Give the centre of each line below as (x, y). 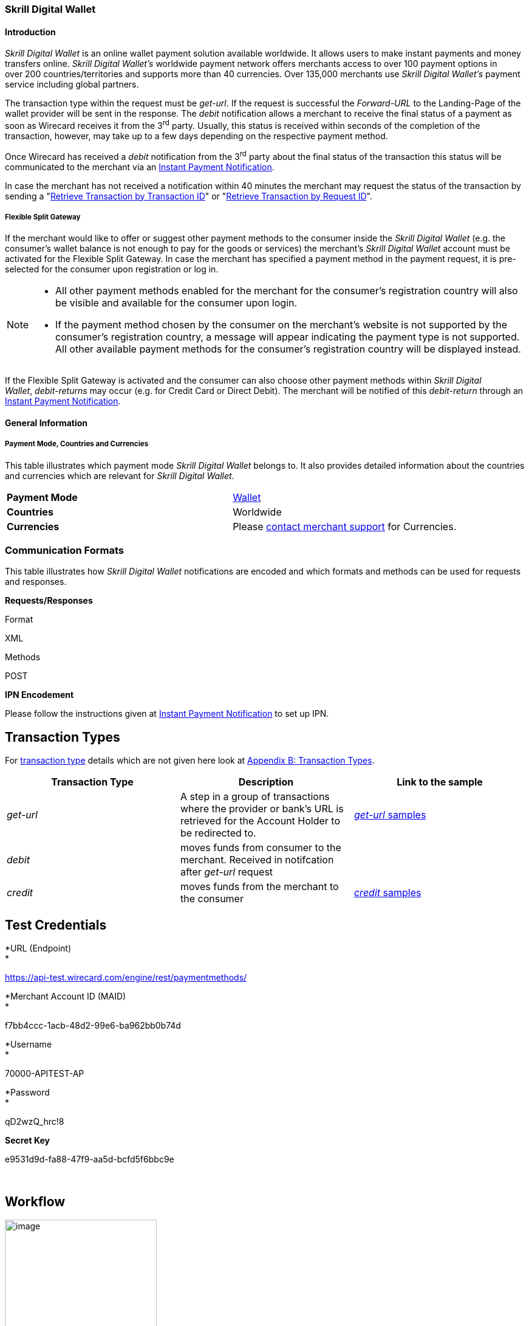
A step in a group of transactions (255, 797)
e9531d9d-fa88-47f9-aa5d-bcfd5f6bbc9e (90, 1159)
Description (266, 782)
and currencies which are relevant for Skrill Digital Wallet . (120, 475)
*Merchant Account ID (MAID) (66, 996)
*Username (29, 1045)
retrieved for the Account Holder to (260, 821)
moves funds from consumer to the (261, 848)
